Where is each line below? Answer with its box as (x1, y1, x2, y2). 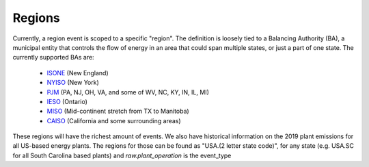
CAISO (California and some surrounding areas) (46, 116, 181, 125)
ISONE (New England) (46, 68, 109, 77)
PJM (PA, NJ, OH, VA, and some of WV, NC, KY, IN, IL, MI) (46, 88, 210, 96)
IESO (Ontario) (46, 97, 88, 105)
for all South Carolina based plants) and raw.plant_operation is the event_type (12, 151, 232, 159)
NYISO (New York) (46, 79, 99, 87)
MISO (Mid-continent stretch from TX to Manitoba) (46, 107, 189, 116)
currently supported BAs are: (12, 53, 95, 62)
